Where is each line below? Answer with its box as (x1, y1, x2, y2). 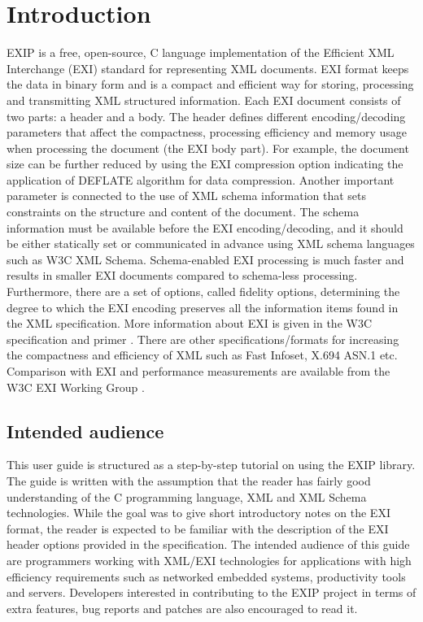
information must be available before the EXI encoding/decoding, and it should (7, 219, 403, 236)
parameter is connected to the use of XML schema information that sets (7, 187, 367, 204)
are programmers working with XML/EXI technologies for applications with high (7, 551, 412, 568)
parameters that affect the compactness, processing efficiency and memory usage (7, 124, 408, 141)
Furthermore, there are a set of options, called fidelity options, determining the (7, 283, 400, 300)
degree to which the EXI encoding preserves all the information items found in (7, 298, 399, 315)
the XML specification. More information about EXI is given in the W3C (7, 315, 373, 332)
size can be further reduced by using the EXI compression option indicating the (7, 155, 403, 172)
